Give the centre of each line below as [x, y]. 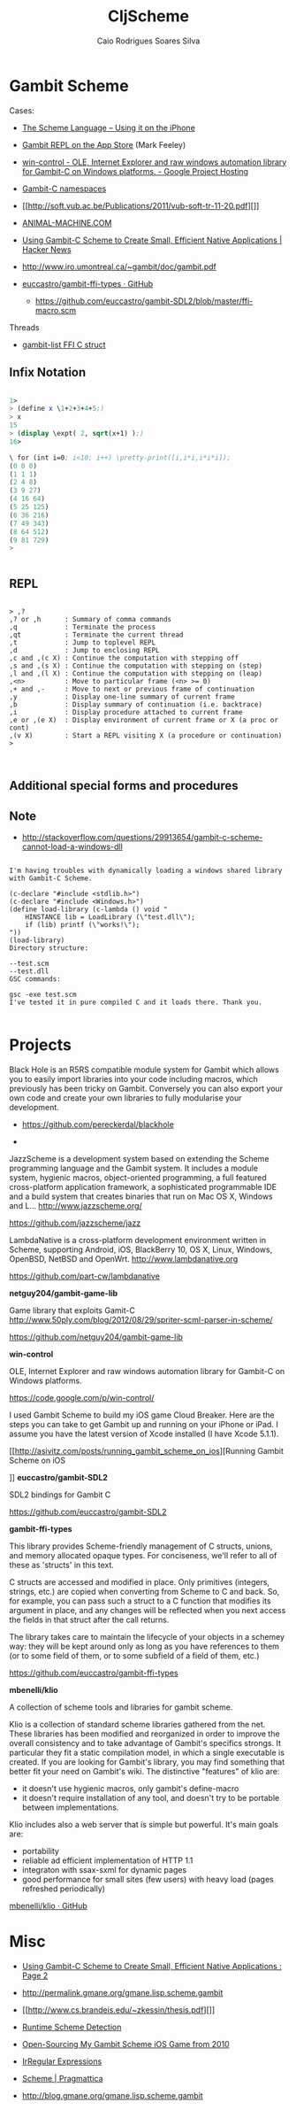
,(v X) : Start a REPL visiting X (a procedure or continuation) [146, 736]
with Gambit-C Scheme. [51, 878]
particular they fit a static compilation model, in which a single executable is [147, 1753]
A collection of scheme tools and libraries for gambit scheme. [121, 1707]
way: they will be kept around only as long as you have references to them [144, 1646]
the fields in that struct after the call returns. [89, 1620]
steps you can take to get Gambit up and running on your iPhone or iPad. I [144, 1425]
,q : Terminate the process [83, 627]
